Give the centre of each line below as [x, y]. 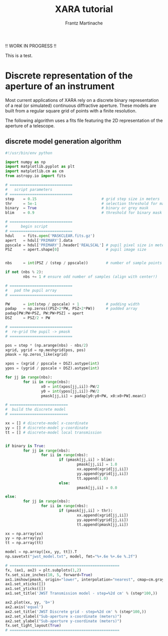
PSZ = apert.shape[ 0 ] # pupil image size [76, 250]
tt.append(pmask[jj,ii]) [102, 525]
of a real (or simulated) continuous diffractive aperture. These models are [81, 105]
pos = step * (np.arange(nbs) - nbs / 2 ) [47, 345]
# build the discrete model [35, 410]
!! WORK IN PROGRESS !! [31, 45]
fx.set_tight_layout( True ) [33, 626]
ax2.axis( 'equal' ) [24, 607]
